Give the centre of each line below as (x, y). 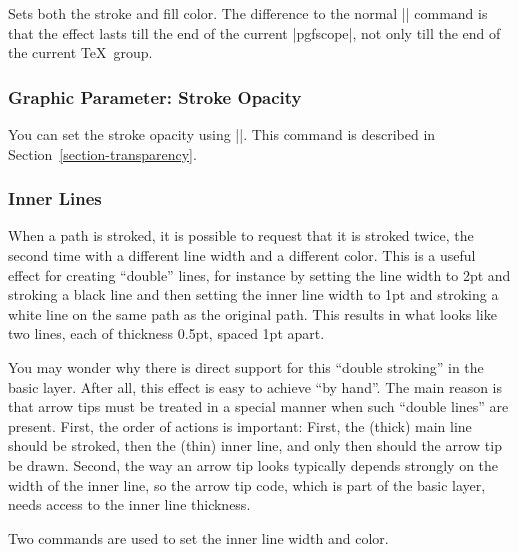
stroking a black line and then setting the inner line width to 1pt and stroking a (253, 294)
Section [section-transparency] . (102, 153)
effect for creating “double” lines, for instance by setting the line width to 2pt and (259, 274)
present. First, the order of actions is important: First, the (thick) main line (240, 425)
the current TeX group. (80, 52)
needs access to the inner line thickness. (129, 504)
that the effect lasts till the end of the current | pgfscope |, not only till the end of (254, 32)
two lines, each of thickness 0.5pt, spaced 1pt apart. (166, 333)
